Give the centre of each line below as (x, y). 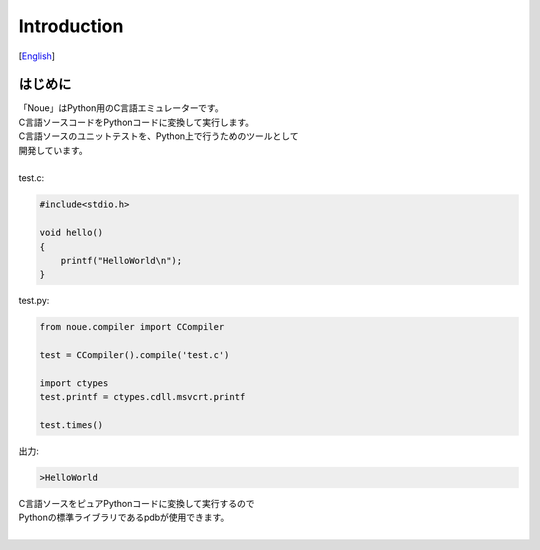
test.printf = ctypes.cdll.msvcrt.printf (142, 397)
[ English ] (36, 56)
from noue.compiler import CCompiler (132, 327)
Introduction (71, 26)
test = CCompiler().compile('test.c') (134, 355)
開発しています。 (53, 150)
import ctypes (74, 383)
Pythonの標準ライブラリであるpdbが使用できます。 (124, 517)
